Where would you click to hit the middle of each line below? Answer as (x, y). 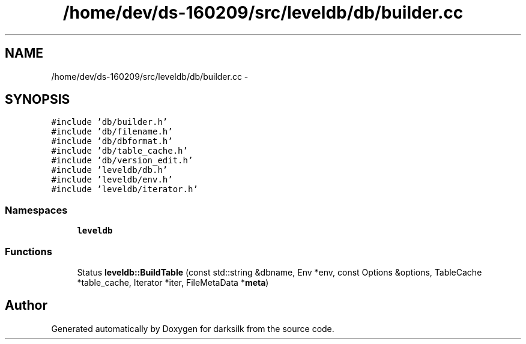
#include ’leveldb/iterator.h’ (125, 189)
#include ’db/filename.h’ (112, 132)
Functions (29, 251)
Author (26, 306)
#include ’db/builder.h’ (110, 122)
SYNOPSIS (38, 100)
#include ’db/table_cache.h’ (119, 151)
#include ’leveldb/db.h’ (110, 170)
